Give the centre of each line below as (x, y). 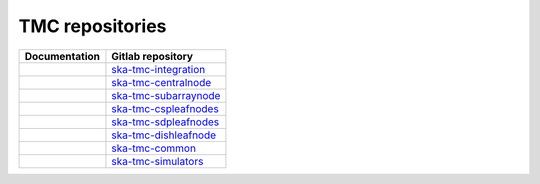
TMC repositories (92, 26)
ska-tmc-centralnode (161, 82)
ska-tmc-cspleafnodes (165, 108)
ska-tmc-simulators (157, 161)
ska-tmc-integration (158, 69)
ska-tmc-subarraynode (166, 95)
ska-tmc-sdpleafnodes (165, 122)
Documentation (62, 56)
